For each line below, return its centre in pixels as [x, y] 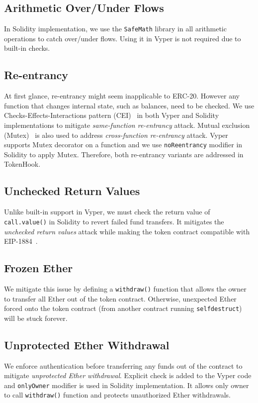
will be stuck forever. [36, 318]
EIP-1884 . [21, 241]
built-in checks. [27, 48]
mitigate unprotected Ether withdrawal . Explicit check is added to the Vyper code [128, 375]
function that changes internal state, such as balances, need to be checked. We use [129, 105]
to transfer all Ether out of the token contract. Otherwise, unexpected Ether [120, 298]
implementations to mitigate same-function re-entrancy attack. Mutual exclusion [127, 125]
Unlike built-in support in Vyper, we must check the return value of [107, 212]
